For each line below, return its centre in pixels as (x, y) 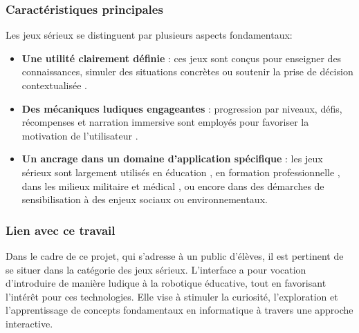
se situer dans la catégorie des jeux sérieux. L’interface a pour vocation (156, 269)
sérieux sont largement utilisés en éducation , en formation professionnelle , (181, 172)
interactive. (29, 323)
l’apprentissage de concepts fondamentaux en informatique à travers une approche (179, 310)
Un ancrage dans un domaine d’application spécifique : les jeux (172, 159)
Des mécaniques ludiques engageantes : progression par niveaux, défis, (182, 108)
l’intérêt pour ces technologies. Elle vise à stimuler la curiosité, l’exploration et (172, 296)
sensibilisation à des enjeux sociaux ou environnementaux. (145, 199)
